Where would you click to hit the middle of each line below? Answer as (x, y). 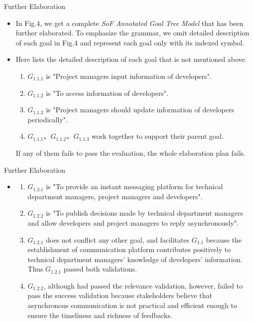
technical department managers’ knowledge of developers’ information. (135, 259)
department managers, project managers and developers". (115, 196)
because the (224, 239)
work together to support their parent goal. (158, 136)
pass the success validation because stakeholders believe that (120, 295)
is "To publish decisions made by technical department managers (144, 213)
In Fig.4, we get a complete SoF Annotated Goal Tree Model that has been (129, 23)
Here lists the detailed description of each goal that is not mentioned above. (131, 59)
